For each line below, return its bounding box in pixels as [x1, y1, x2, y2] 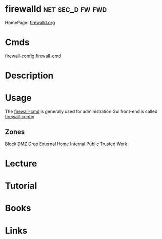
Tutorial [5, 180, 38, 192]
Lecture [5, 158, 38, 169]
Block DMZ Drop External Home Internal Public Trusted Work [5, 141, 128, 147]
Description [5, 70, 54, 81]
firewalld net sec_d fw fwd [5, 3, 107, 15]
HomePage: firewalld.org [5, 20, 55, 25]
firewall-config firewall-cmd [5, 53, 61, 59]
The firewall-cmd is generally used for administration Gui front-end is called [5, 109, 158, 114]
